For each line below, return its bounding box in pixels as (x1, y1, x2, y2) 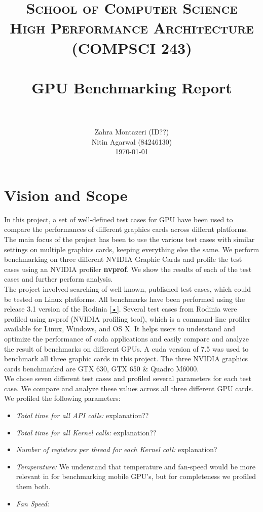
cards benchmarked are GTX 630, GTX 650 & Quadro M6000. (4, 363, 199, 373)
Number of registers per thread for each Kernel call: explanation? (16, 444, 217, 455)
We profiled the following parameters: (4, 393, 121, 403)
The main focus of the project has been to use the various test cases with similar (4, 233, 255, 244)
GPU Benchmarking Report (31, 77, 232, 97)
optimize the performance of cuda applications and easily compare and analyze (4, 333, 249, 344)
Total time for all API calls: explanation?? (16, 410, 149, 421)
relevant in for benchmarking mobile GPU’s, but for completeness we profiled (16, 471, 256, 482)
